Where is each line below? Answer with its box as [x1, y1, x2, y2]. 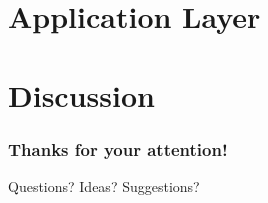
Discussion [8, 74, 155, 115]
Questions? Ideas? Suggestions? [8, 175, 200, 196]
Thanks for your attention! [8, 136, 228, 161]
